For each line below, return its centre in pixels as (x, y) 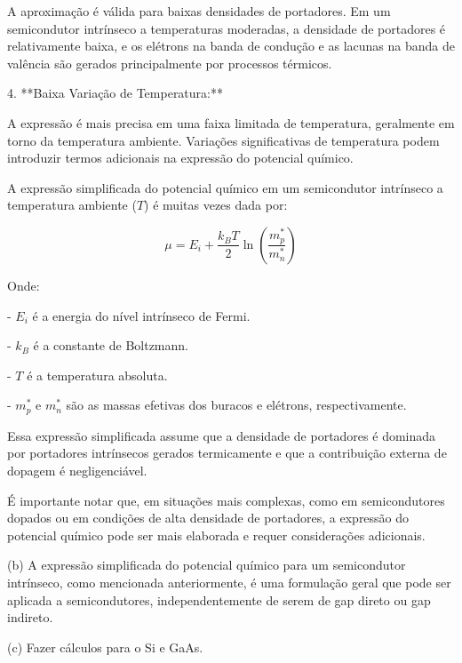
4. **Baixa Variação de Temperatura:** (115, 93)
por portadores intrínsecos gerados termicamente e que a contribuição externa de (227, 453)
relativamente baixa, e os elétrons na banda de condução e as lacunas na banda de (231, 46)
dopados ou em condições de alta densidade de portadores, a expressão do (208, 518)
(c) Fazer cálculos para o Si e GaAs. (105, 647)
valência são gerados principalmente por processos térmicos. (170, 63)
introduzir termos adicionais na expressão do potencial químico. (180, 158)
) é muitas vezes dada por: (216, 205)
